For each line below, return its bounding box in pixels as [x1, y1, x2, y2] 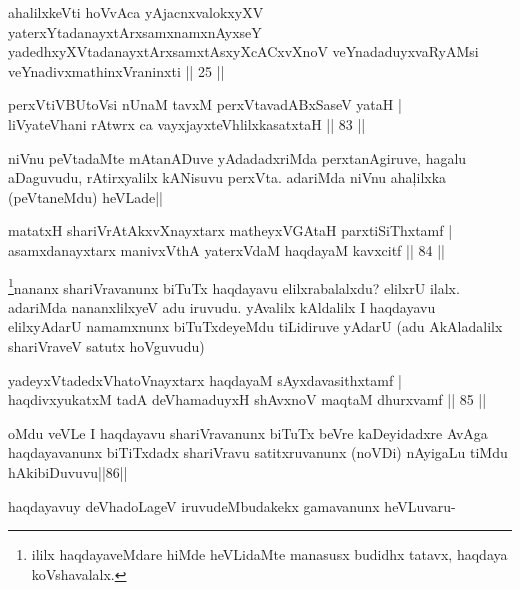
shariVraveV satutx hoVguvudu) [8, 335, 205, 356]
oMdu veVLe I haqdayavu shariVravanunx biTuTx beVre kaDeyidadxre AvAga [8, 422, 488, 443]
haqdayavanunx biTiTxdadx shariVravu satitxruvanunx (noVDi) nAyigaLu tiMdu [8, 442, 508, 463]
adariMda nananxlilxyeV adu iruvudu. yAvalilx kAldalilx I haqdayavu [8, 296, 436, 317]
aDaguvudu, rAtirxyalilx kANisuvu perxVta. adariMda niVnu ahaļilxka [8, 167, 447, 188]
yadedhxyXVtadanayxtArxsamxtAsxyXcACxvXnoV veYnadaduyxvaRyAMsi [8, 41, 479, 62]
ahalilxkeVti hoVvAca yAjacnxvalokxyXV [8, 2, 264, 22]
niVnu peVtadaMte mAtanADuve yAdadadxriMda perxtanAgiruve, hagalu [8, 147, 467, 168]
